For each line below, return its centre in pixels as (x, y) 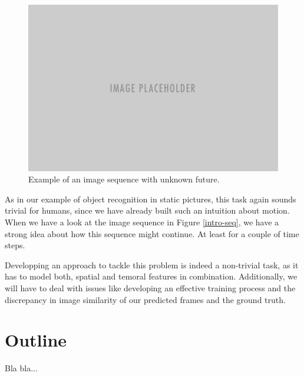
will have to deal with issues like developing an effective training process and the (150, 288)
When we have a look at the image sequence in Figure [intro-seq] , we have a (142, 222)
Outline (36, 340)
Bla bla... (21, 368)
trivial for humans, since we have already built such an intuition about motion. (147, 210)
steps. (15, 245)
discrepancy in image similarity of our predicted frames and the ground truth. (145, 299)
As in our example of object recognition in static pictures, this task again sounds (151, 199)
